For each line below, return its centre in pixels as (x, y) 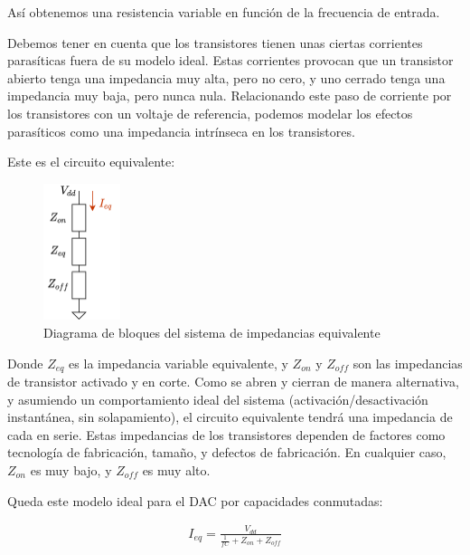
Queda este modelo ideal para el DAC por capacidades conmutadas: (195, 500)
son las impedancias (408, 363)
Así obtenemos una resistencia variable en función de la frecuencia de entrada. (224, 12)
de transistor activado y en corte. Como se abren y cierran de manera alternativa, (233, 382)
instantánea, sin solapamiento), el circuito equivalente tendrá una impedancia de (230, 417)
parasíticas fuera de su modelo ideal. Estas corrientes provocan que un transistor (230, 60)
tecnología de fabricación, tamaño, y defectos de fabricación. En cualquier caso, (227, 452)
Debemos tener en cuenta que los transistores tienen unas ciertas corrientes (215, 42)
